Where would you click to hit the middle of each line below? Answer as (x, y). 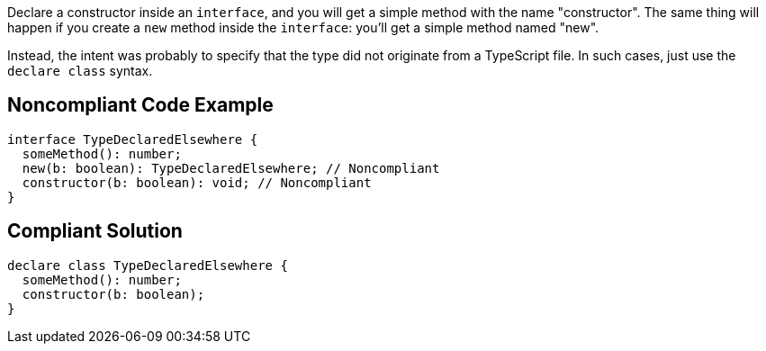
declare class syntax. (80, 71)
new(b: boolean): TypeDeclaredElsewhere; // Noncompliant (231, 168)
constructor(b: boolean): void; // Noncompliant (197, 182)
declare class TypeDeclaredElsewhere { (148, 265)
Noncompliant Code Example (140, 105)
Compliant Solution (95, 231)
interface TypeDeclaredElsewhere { (133, 139)
